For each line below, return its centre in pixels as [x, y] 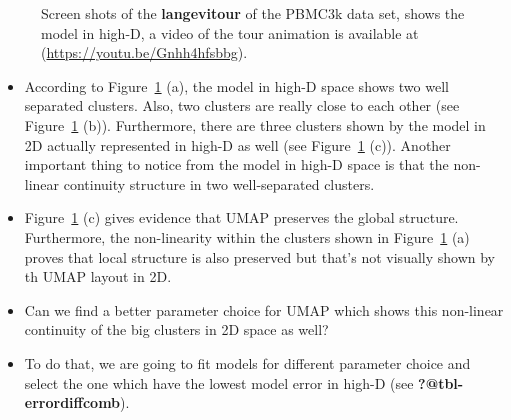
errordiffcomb [72, 402]
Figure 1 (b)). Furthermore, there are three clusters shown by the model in [255, 124]
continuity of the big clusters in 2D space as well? [176, 329]
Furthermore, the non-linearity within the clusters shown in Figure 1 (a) [247, 236]
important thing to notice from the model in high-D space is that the [236, 164]
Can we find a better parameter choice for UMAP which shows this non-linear [264, 309]
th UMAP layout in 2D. [98, 276]
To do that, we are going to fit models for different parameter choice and [247, 362]
